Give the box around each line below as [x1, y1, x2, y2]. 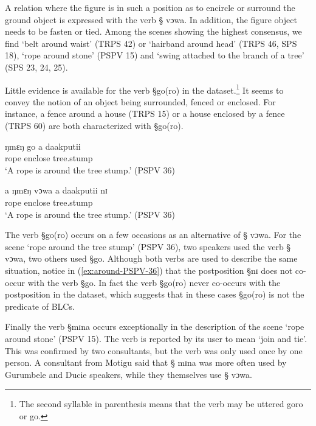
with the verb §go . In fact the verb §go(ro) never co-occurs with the [27, 276, 281, 288]
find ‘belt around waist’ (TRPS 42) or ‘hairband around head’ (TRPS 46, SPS [5, 37, 297, 49]
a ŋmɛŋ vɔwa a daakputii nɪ [5, 184, 108, 197]
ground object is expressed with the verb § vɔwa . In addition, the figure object [5, 13, 297, 26]
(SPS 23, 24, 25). [5, 60, 68, 73]
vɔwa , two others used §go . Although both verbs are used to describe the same [5, 252, 298, 265]
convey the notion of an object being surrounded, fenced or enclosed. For [5, 95, 276, 108]
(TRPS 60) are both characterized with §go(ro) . [5, 119, 184, 131]
